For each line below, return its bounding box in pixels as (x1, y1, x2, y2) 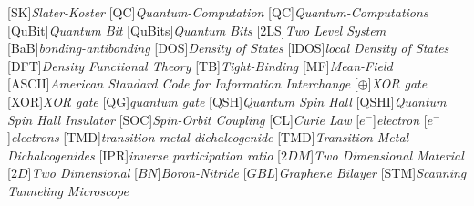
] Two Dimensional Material (310, 145, 464, 164)
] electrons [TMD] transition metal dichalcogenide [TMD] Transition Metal (7, 128, 409, 147)
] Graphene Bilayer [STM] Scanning (274, 163, 467, 182)
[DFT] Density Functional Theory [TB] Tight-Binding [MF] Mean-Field (7, 56, 393, 75)
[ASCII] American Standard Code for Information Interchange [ (7, 74, 358, 93)
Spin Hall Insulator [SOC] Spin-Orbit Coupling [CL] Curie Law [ (7, 109, 360, 129)
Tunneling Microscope (7, 180, 129, 200)
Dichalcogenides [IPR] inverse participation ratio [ (7, 145, 281, 164)
